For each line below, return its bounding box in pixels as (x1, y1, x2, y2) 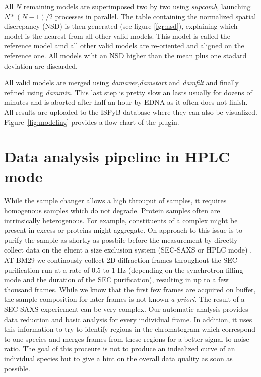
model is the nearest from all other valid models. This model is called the (4, 30, 230, 41)
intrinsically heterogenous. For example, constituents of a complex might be (4, 215, 238, 225)
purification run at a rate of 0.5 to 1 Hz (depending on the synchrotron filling (4, 264, 243, 275)
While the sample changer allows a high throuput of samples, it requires (4, 195, 227, 206)
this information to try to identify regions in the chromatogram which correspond (4, 324, 256, 334)
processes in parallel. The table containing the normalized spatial (55, 11, 256, 21)
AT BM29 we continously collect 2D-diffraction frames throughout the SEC (4, 255, 237, 265)
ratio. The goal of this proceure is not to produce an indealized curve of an (4, 343, 235, 354)
